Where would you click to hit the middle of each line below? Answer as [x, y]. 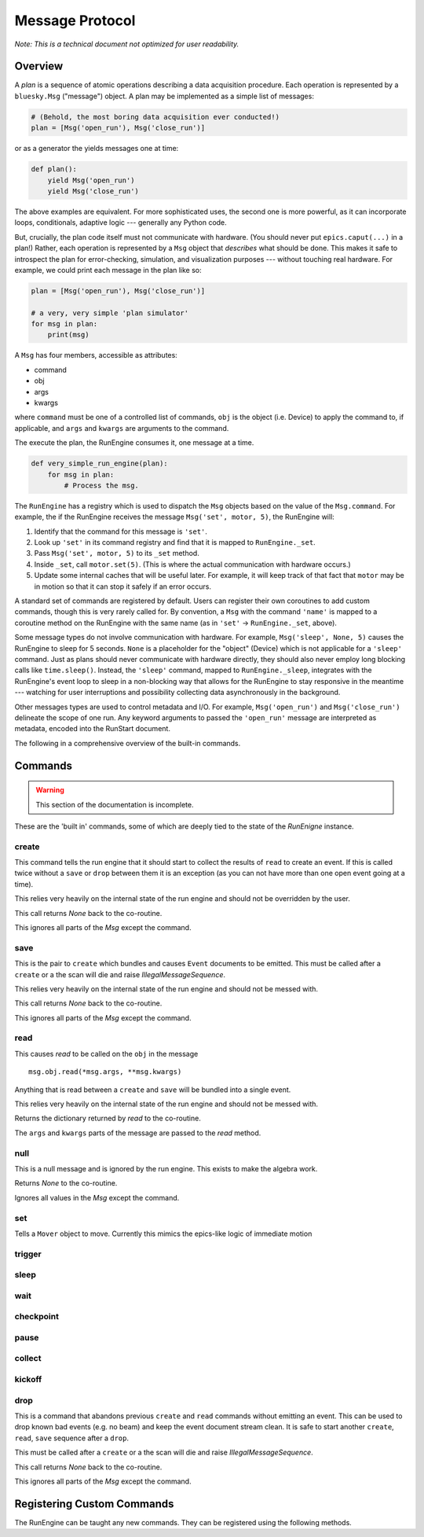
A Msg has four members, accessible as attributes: [96, 355]
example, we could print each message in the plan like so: [108, 270]
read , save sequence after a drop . [72, 1438]
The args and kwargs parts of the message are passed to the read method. [138, 1133]
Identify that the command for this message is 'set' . [121, 531]
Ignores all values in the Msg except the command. [97, 1197]
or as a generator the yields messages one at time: [97, 149]
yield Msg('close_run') [93, 191]
